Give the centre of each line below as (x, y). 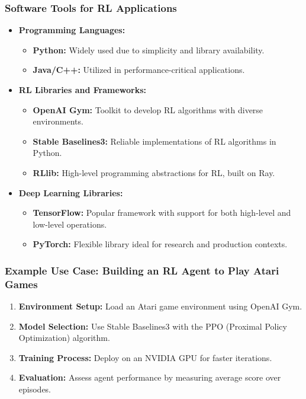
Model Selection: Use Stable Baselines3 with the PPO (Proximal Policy (153, 326)
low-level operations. (70, 224)
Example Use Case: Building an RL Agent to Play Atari (142, 270)
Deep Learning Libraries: (71, 192)
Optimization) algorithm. (64, 338)
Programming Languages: (72, 30)
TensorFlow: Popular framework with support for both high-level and (162, 213)
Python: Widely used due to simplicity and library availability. (149, 50)
